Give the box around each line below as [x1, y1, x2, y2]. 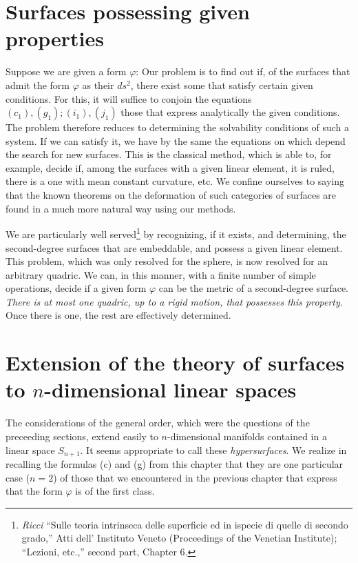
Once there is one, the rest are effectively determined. [6, 308, 231, 322]
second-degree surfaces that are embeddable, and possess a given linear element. [6, 240, 343, 255]
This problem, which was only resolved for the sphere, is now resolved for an [6, 254, 328, 268]
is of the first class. [75, 484, 155, 498]
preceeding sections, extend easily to [6, 428, 158, 443]
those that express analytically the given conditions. [120, 105, 340, 119]
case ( [6, 470, 30, 484]
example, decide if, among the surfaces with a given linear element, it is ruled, [6, 160, 335, 175]
